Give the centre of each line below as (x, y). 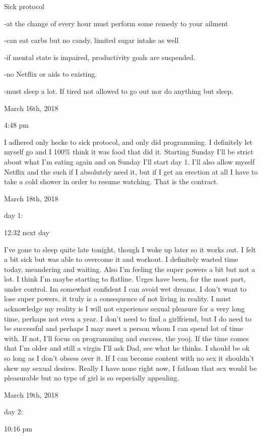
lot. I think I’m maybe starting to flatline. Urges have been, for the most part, (125, 279)
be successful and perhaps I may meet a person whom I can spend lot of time (124, 328)
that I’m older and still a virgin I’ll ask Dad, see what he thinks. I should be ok (127, 348)
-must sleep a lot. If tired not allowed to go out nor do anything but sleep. (119, 91)
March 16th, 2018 (31, 108)
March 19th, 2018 (31, 394)
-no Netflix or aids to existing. (51, 74)
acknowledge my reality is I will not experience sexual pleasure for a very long (124, 309)
